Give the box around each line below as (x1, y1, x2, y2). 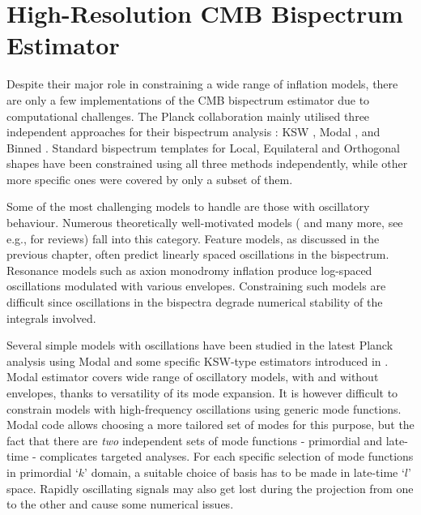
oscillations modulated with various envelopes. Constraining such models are (6, 277, 386, 294)
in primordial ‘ (6, 463, 79, 480)
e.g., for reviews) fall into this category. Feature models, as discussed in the (6, 230, 380, 247)
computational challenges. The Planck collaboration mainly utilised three (6, 107, 370, 124)
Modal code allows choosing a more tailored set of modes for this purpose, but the (6, 416, 415, 433)
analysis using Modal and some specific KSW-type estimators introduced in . (6, 352, 389, 369)
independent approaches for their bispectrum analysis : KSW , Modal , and (6, 123, 381, 140)
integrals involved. (6, 309, 96, 326)
